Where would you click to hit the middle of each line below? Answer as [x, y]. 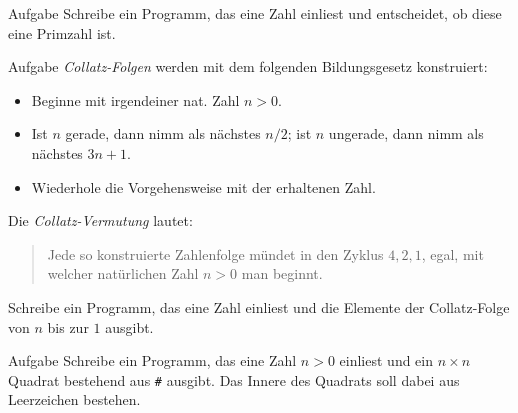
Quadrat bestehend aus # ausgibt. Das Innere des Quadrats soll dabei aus [234, 379]
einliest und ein [386, 360]
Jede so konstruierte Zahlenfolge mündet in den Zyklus [215, 253]
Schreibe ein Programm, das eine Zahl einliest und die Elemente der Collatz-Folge [259, 306]
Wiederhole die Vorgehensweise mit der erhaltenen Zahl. [203, 186]
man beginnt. [282, 273]
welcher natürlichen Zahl [123, 273]
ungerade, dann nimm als [406, 133]
